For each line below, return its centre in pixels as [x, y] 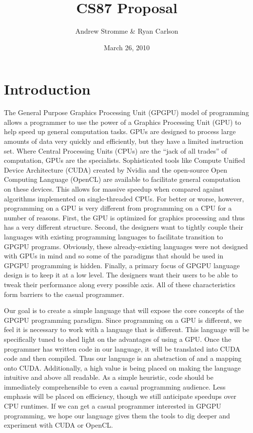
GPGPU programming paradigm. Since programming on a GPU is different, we [123, 320]
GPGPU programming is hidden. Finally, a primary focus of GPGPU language [122, 265]
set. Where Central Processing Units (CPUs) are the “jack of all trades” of [116, 150]
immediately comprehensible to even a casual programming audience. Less [115, 386]
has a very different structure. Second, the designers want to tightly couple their [124, 227]
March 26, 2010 [127, 47]
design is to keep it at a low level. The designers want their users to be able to [121, 275]
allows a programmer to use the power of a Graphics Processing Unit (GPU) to [123, 122]
